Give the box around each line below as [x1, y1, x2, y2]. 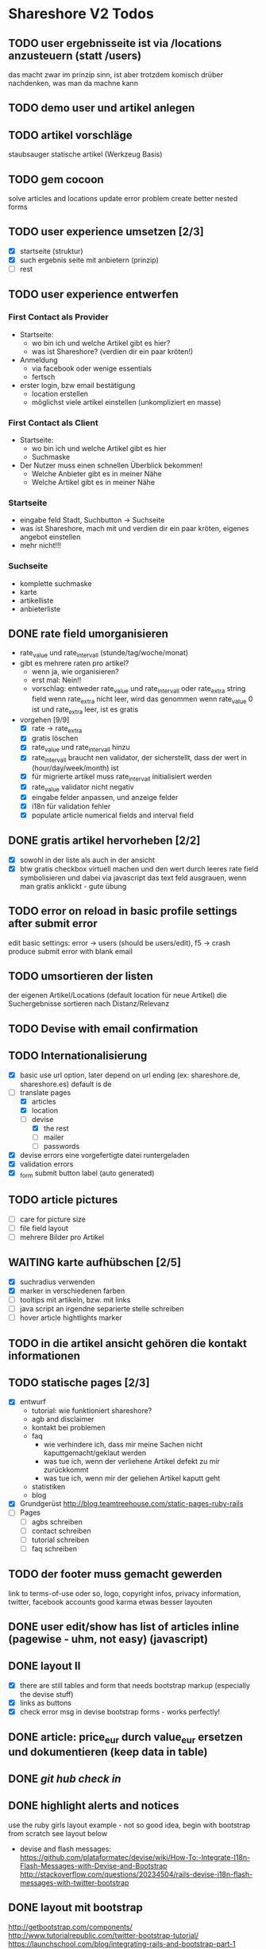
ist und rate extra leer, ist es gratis [31, 705, 139, 716]
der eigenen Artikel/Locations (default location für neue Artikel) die [8, 991, 228, 1000]
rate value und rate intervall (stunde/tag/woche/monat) [19, 648, 189, 660]
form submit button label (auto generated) [19, 1168, 155, 1180]
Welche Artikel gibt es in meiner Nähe [31, 478, 156, 487]
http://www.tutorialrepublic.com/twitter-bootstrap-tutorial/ [8, 1930, 199, 1940]
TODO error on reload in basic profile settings [8, 904, 238, 918]
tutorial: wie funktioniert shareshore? [31, 1406, 152, 1415]
